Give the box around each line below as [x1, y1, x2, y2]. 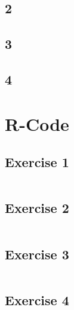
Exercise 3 [5, 244, 69, 263]
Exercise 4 [5, 290, 69, 309]
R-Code [5, 111, 69, 136]
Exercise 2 [5, 198, 69, 217]
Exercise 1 [5, 153, 69, 171]
